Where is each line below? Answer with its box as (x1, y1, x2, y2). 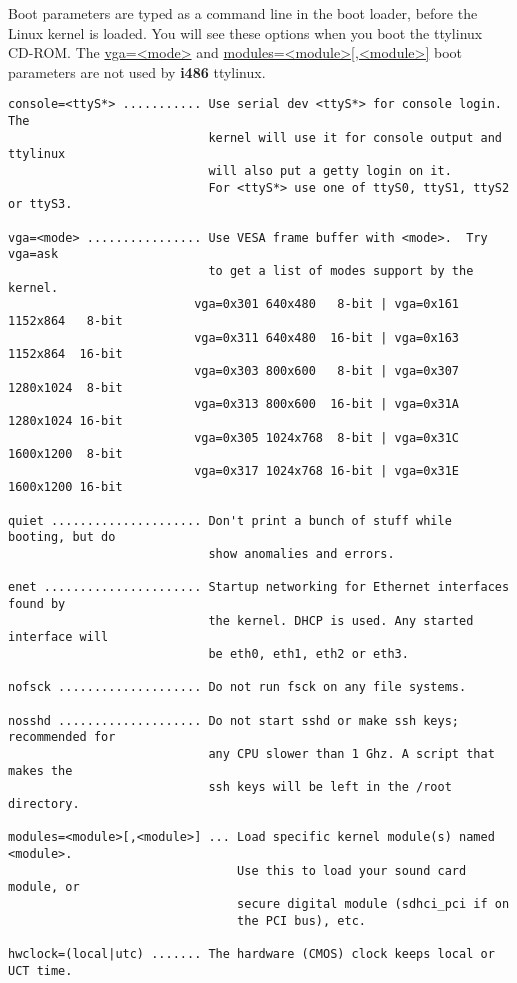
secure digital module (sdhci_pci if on (237, 896, 510, 911)
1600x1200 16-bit (8, 480, 123, 495)
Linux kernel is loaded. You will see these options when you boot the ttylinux (8, 22, 483, 43)
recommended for (8, 730, 116, 745)
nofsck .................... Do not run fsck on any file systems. (8, 680, 467, 695)
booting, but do (8, 530, 116, 545)
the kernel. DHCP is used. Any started (208, 613, 474, 628)
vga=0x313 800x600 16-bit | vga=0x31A (194, 397, 460, 412)
